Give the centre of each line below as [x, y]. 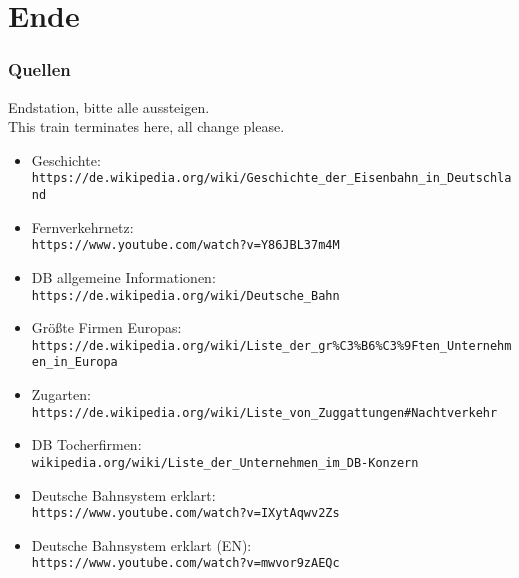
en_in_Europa [74, 362]
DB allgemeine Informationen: [123, 276]
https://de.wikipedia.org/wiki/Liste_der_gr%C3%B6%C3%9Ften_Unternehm [271, 345]
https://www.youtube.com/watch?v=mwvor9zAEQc [185, 563]
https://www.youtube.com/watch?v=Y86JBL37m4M [185, 245]
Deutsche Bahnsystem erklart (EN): [141, 544]
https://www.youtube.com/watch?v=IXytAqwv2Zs [185, 513]
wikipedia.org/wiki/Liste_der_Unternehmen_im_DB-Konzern [225, 462]
